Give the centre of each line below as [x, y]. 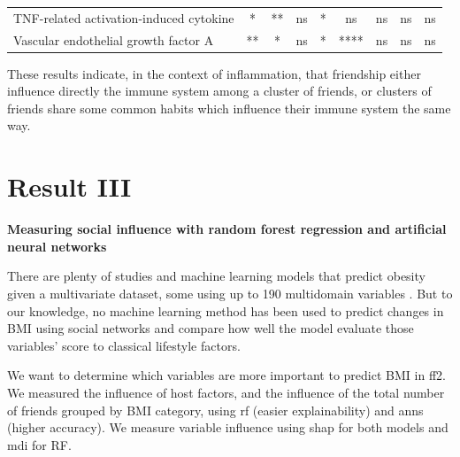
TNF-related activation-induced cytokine [124, 17]
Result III [69, 186]
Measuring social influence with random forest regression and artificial [227, 229]
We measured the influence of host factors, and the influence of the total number [226, 392]
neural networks [57, 246]
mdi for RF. [39, 444]
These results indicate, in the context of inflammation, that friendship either [214, 73]
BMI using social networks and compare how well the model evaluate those [211, 328]
